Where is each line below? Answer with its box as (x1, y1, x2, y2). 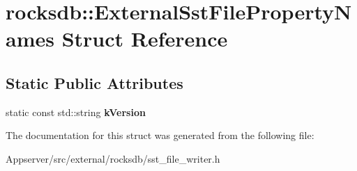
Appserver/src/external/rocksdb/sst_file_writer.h (6, 151, 220, 165)
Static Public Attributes (6, 72, 183, 93)
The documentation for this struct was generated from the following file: (6, 128, 314, 142)
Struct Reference (61, 24, 228, 53)
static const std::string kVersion (6, 104, 146, 119)
